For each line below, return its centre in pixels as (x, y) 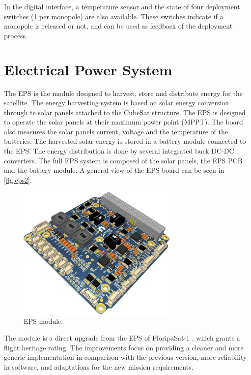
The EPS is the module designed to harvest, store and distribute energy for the (123, 93)
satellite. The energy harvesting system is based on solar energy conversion (117, 103)
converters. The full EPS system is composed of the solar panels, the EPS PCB (123, 160)
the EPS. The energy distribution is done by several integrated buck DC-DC (119, 151)
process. (16, 35)
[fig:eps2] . (18, 179)
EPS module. (43, 321)
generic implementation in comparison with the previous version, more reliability (125, 357)
